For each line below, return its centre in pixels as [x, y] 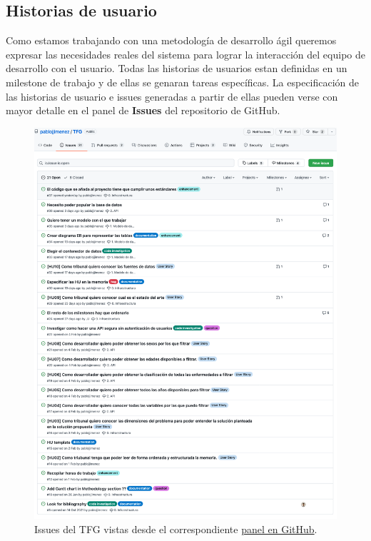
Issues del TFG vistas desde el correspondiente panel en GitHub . [176, 529]
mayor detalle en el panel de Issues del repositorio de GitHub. [143, 110]
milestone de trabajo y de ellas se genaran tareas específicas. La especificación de [183, 82]
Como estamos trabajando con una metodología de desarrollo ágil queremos [171, 40]
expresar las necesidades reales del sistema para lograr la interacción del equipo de [185, 54]
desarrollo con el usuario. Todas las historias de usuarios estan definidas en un [177, 68]
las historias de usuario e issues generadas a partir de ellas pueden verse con [172, 96]
